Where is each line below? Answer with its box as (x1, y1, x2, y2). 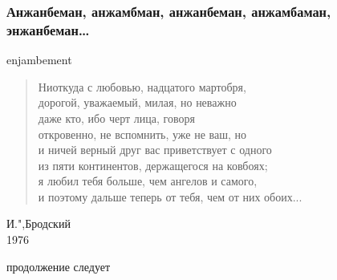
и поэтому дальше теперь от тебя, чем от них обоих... (38, 188, 302, 205)
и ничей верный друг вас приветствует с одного (38, 141, 272, 158)
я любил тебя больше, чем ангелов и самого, (38, 172, 258, 189)
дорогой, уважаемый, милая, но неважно (38, 94, 237, 111)
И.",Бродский (6, 215, 71, 232)
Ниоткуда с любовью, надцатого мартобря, (38, 78, 246, 95)
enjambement (6, 51, 72, 68)
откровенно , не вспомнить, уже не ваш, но (38, 125, 247, 142)
